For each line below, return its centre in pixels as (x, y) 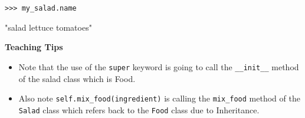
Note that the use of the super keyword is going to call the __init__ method (159, 66)
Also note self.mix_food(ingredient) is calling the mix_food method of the (159, 98)
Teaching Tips (34, 47)
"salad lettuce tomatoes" (48, 27)
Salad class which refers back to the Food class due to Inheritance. (139, 109)
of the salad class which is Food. (77, 78)
